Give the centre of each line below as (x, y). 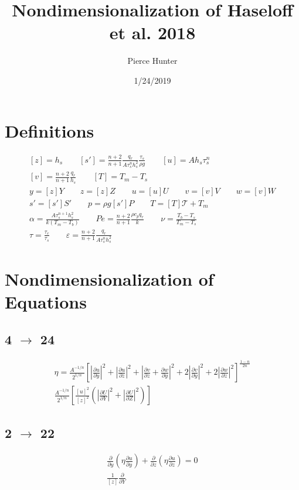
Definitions (50, 130)
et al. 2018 (152, 32)
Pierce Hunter (152, 61)
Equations (46, 302)
